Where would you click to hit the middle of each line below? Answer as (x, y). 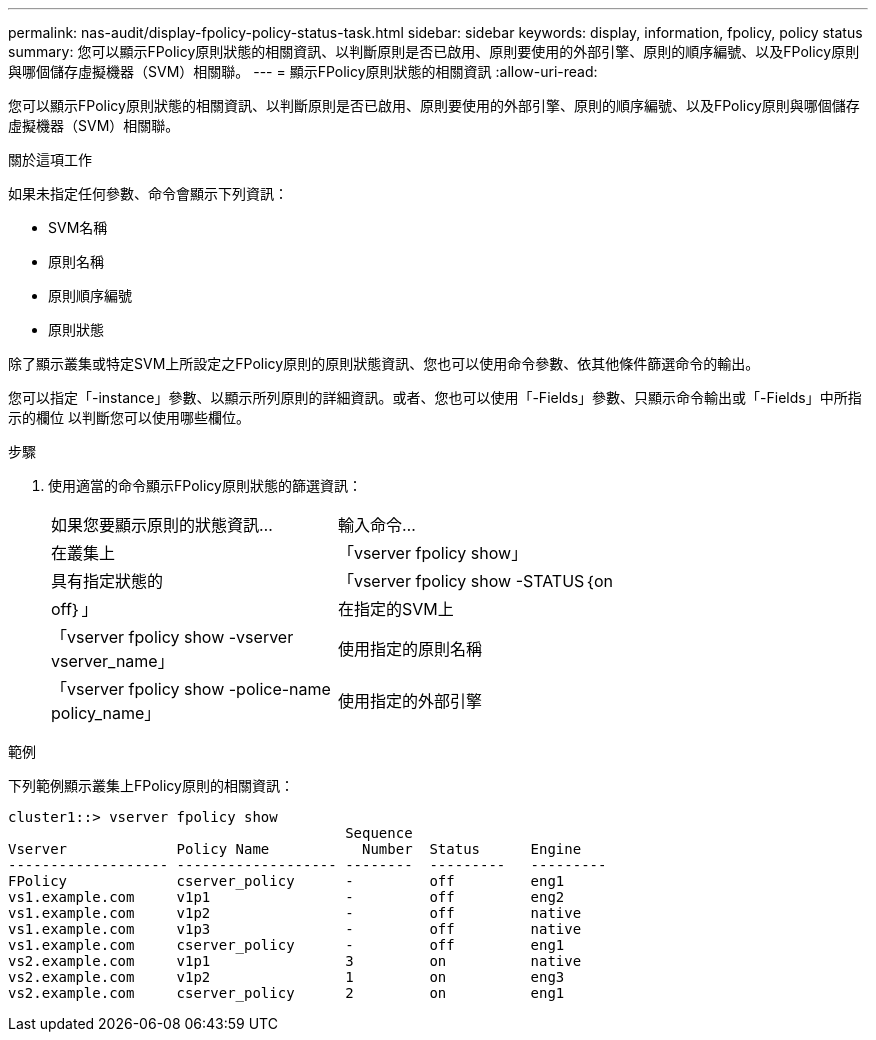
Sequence (379, 833)
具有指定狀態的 (107, 581)
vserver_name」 (112, 661)
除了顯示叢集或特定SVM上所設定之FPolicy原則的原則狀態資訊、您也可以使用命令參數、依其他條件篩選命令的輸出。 (384, 363)
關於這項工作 (50, 159)
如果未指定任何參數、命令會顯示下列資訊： (148, 193)
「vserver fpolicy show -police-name (191, 689)
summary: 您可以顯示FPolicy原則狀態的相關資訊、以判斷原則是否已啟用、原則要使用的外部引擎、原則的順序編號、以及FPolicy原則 (434, 51)
